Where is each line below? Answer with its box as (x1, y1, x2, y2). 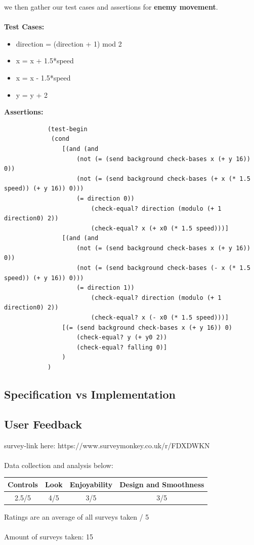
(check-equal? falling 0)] (76, 343, 167, 351)
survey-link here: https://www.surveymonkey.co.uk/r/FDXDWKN (4, 440, 210, 450)
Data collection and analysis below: (4, 459, 113, 470)
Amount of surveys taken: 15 (4, 531, 93, 541)
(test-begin (47, 125, 88, 133)
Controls (8, 479, 38, 489)
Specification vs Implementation (4, 386, 176, 402)
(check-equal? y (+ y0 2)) (76, 334, 167, 341)
